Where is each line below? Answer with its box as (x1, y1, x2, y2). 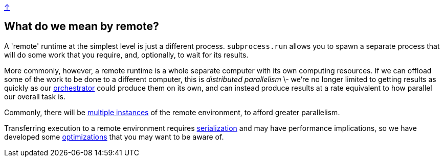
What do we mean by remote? (4, 20, 159, 33)
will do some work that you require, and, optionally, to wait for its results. (4, 50, 249, 59)
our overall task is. (4, 92, 65, 101)
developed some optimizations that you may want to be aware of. (4, 132, 224, 141)
